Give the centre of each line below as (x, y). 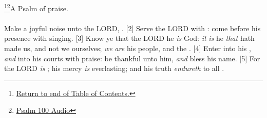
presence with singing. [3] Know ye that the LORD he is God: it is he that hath (129, 38)
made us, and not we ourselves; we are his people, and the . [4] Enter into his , (128, 48)
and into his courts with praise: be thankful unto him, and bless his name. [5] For (132, 58)
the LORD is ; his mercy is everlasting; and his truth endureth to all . (114, 68)
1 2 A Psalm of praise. (36, 7)
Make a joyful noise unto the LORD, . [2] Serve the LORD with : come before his (132, 28)
